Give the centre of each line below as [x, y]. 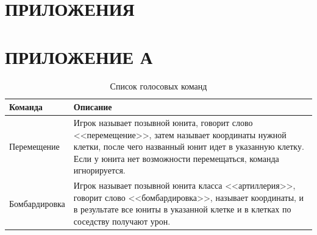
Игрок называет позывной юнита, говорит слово [163, 122]
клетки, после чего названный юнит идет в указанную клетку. [189, 146]
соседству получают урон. [122, 221]
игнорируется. [99, 170]
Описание [93, 107]
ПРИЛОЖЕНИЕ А [79, 56]
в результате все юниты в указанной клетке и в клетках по [182, 209]
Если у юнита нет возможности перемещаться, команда [176, 158]
